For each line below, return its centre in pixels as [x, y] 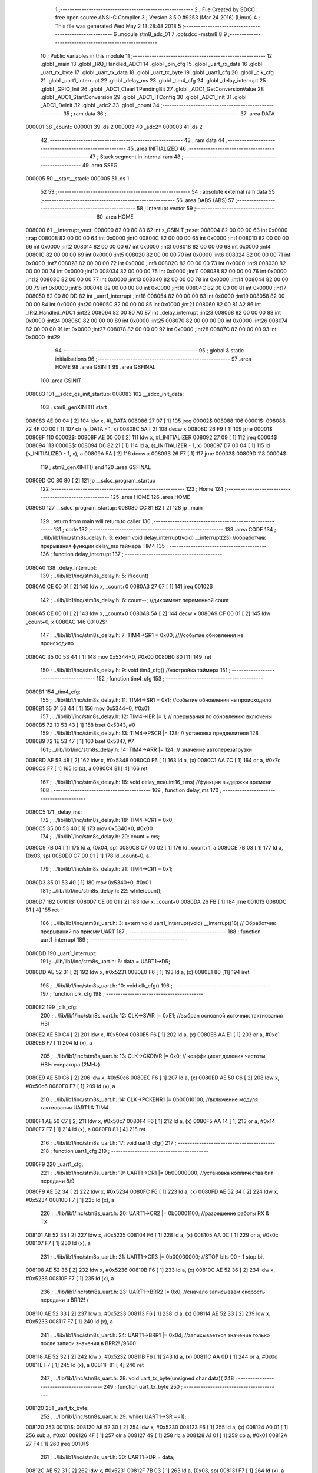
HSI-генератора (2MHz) [70, 1064]
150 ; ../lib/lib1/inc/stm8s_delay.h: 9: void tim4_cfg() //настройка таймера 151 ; [135, 670]
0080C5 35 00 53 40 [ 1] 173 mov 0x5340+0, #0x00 [89, 828]
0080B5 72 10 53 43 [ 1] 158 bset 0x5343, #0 [80, 725]
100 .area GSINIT [61, 381]
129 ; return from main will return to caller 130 [95, 521]
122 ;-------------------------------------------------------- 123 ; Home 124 [132, 488]
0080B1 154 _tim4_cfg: [53, 692]
